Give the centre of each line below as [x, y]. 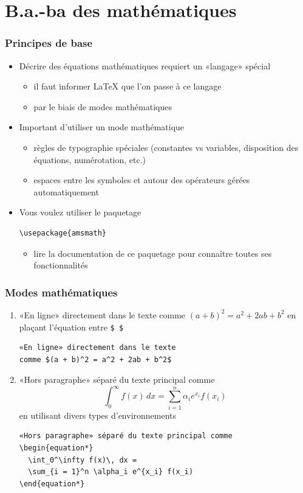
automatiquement [66, 191]
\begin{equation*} [56, 448]
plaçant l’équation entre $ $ [71, 327]
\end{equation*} [52, 484]
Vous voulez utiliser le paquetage [80, 212]
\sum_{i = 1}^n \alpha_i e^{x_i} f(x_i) [111, 472]
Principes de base [49, 43]
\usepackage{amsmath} [63, 233]
